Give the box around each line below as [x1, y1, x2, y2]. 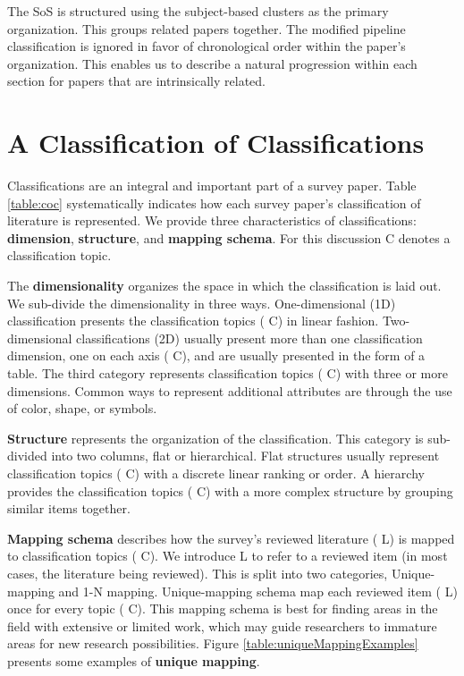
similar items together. [7, 499, 131, 518]
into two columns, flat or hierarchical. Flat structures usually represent [51, 446, 440, 465]
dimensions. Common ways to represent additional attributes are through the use [7, 381, 452, 400]
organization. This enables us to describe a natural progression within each [7, 54, 418, 72]
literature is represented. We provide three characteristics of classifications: [7, 211, 417, 230]
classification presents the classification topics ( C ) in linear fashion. [7, 311, 379, 330]
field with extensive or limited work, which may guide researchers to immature [7, 616, 437, 635]
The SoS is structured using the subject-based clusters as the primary [7, 2, 389, 20]
